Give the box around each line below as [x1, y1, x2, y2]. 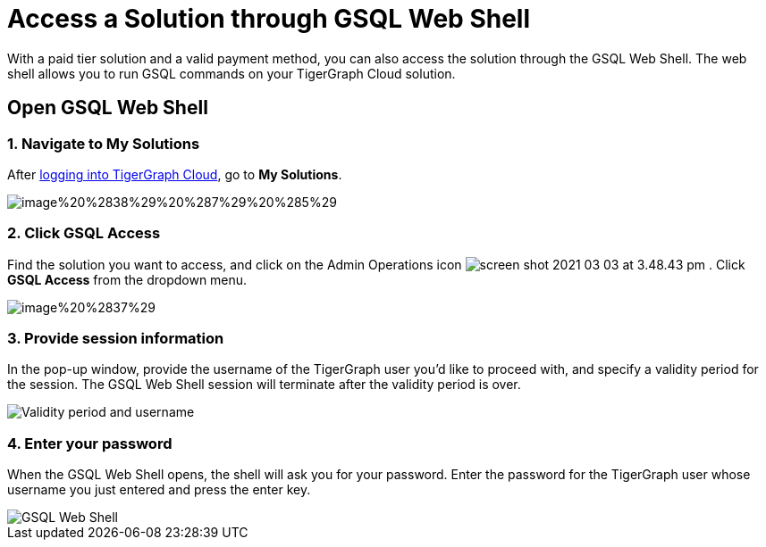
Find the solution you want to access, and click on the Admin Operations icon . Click [7, 256, 745, 272]
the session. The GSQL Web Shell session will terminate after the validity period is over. [7, 377, 521, 393]
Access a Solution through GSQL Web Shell [7, 4, 531, 34]
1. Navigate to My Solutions [7, 134, 200, 153]
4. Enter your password [7, 434, 173, 452]
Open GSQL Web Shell [7, 96, 208, 120]
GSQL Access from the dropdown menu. [7, 271, 248, 287]
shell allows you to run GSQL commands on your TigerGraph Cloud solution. [7, 65, 456, 81]
